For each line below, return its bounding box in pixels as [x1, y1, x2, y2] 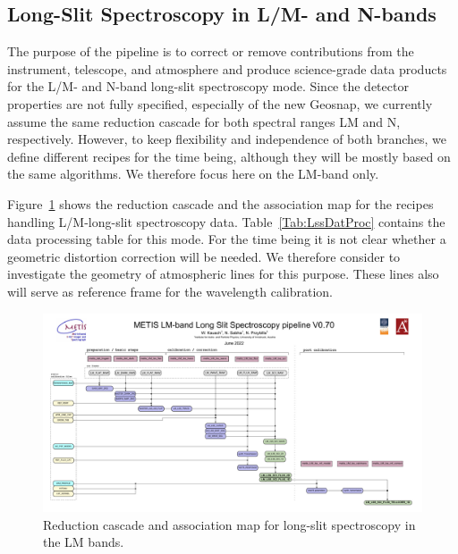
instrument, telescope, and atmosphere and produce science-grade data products [7, 59, 447, 78]
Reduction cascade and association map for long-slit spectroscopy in [43, 515, 416, 533]
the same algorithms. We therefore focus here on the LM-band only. [7, 164, 379, 183]
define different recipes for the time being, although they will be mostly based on [7, 147, 451, 165]
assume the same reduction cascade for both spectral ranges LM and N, [7, 112, 401, 130]
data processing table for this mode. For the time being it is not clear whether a [7, 230, 446, 248]
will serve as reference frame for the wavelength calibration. [7, 281, 333, 300]
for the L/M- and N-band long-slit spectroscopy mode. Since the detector [7, 77, 409, 96]
